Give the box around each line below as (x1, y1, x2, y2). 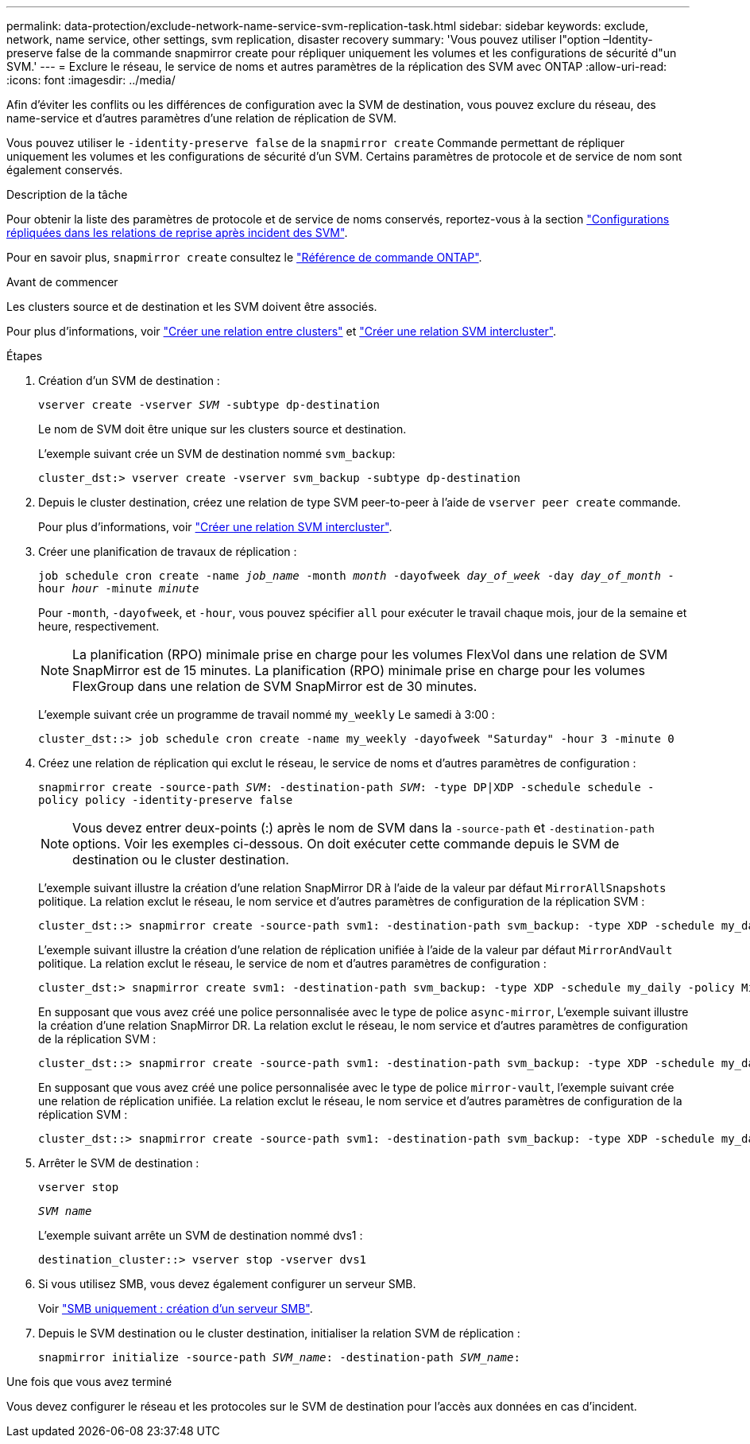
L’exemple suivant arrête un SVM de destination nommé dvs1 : (38, 1229, 363, 1242)
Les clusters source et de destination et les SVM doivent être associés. (6, 300, 377, 313)
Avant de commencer (6, 275, 118, 289)
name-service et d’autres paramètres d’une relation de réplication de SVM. (6, 111, 397, 125)
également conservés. (6, 163, 123, 177)
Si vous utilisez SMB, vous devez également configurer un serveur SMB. (38, 1277, 416, 1291)
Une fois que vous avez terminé (6, 1375, 172, 1388)
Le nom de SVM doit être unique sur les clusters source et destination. (38, 422, 407, 436)
